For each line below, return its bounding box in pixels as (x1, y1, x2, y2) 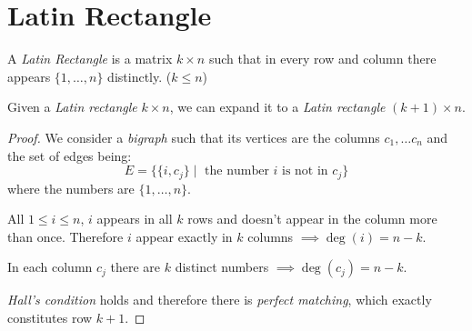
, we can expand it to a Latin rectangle (169, 97, 386, 116)
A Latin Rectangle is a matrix (7, 49, 173, 68)
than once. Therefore (7, 226, 124, 246)
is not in (282, 165, 328, 178)
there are (110, 257, 161, 276)
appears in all (96, 209, 173, 228)
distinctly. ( (107, 66, 172, 85)
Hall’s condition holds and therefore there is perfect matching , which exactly (7, 290, 432, 309)
